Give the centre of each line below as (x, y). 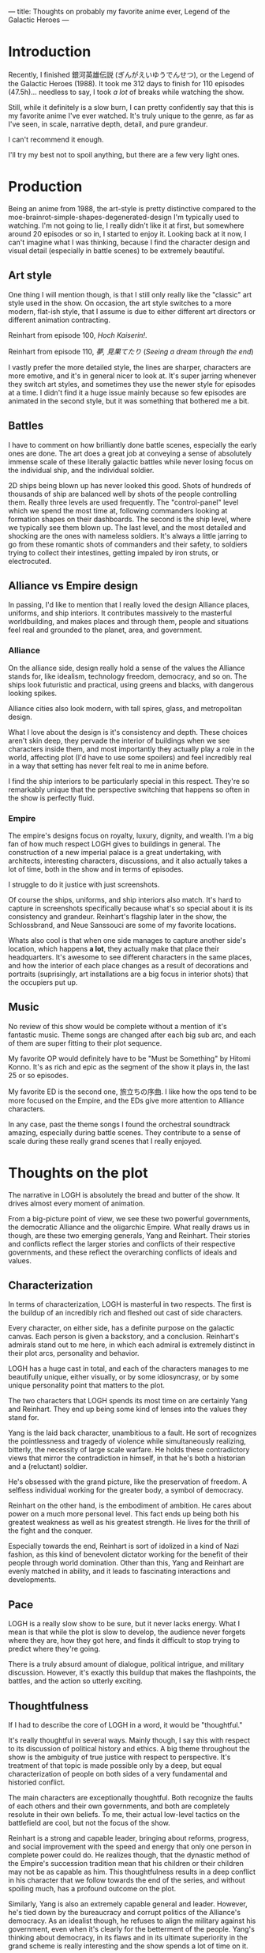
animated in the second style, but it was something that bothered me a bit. (129, 401)
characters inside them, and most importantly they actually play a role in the (131, 749)
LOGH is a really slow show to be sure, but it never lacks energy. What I (124, 1624)
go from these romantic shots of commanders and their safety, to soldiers (128, 544)
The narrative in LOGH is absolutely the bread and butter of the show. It (124, 1194)
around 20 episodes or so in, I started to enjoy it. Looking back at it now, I (127, 233)
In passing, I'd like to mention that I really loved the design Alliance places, (129, 605)
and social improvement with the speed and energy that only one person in (130, 1847)
